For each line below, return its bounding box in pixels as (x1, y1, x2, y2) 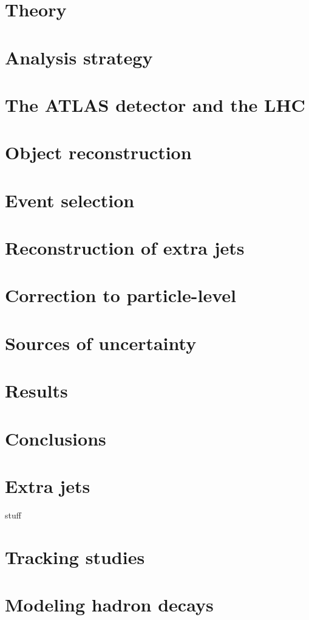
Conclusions (5, 425, 106, 450)
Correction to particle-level (5, 283, 236, 308)
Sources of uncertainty (5, 330, 197, 355)
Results (5, 378, 68, 403)
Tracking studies (5, 544, 145, 569)
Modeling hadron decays (5, 592, 214, 617)
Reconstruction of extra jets (5, 235, 245, 260)
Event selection (5, 187, 135, 212)
